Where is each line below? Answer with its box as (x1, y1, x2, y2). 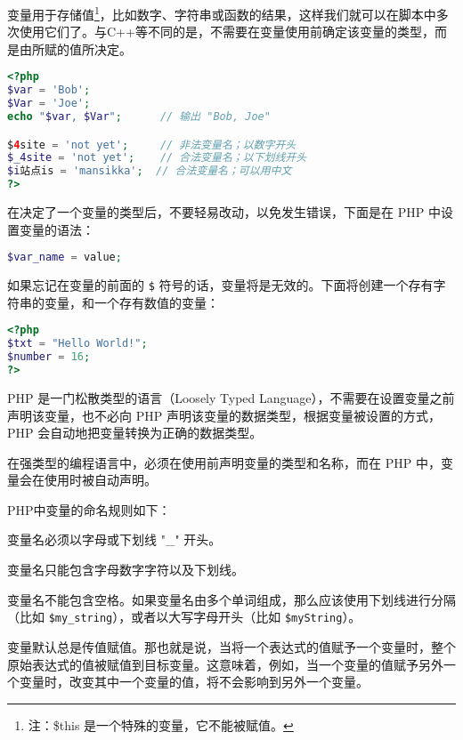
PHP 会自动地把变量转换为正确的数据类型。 (7, 423, 263, 442)
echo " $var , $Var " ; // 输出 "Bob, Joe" (7, 110, 271, 124)
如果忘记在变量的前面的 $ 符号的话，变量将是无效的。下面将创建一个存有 (7, 276, 434, 294)
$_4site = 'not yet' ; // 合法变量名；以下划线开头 (7, 151, 307, 165)
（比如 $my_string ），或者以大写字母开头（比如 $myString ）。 (7, 607, 361, 626)
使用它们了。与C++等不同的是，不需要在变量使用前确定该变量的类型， (19, 22, 435, 41)
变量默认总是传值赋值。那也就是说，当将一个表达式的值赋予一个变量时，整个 (7, 637, 456, 656)
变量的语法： (19, 220, 94, 238)
